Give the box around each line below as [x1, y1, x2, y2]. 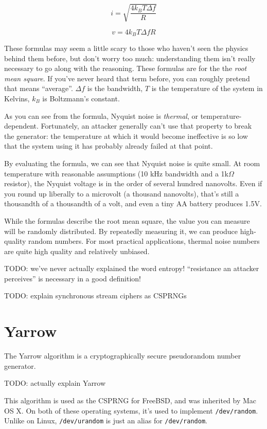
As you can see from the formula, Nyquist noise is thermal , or [4, 110, 198, 121]
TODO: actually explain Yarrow [4, 378, 106, 388]
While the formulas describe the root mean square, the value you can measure [4, 215, 250, 226]
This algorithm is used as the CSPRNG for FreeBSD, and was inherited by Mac [4, 395, 257, 405]
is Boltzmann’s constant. [42, 93, 120, 103]
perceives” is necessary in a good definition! [4, 273, 141, 283]
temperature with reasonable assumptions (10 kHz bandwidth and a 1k [4, 168, 229, 178]
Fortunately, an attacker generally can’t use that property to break [41, 120, 252, 131]
